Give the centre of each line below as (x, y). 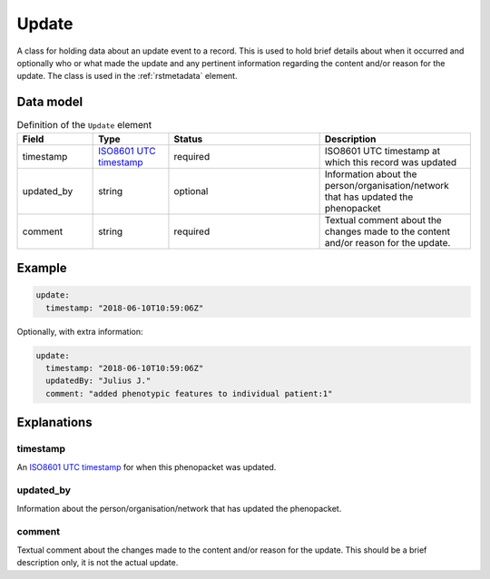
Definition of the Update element (84, 125)
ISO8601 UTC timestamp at (382, 151)
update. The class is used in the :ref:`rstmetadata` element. (127, 76)
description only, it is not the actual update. (98, 563)
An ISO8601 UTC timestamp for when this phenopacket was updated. (147, 466)
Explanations (54, 422)
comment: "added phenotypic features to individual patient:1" (189, 393)
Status (188, 139)
